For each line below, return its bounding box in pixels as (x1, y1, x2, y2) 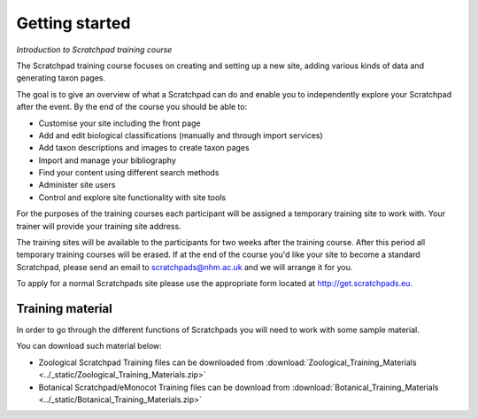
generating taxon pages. (16, 73, 106, 83)
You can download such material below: (16, 341, 163, 352)
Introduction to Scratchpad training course (16, 44, 173, 55)
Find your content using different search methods (38, 167, 220, 178)
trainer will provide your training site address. (16, 221, 181, 231)
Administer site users (38, 180, 116, 190)
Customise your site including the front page (38, 118, 201, 128)
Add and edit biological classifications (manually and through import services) (38, 129, 323, 141)
